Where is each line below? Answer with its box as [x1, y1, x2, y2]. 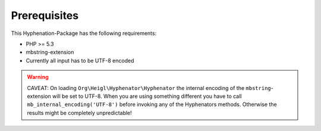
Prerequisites [11, 9, 79, 22]
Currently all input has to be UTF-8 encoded [26, 57, 134, 64]
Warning [27, 74, 49, 81]
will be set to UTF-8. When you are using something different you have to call [52, 92, 242, 100]
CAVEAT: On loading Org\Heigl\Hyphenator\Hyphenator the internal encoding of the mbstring [27, 84, 272, 91]
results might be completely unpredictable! [27, 109, 132, 116]
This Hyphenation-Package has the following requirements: [11, 30, 157, 37]
